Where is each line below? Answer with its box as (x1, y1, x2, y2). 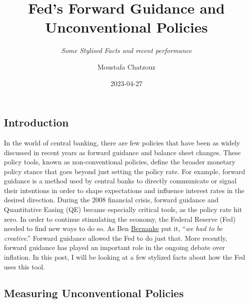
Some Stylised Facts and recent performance (61, 45, 192, 55)
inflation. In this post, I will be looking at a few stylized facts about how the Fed (4, 252, 245, 262)
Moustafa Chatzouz (97, 61, 156, 71)
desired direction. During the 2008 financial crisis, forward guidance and (4, 195, 219, 205)
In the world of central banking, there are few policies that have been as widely (4, 137, 240, 147)
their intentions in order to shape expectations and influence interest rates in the (4, 185, 245, 195)
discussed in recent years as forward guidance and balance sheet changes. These (4, 147, 241, 157)
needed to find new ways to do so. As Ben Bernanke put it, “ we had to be (4, 223, 223, 233)
